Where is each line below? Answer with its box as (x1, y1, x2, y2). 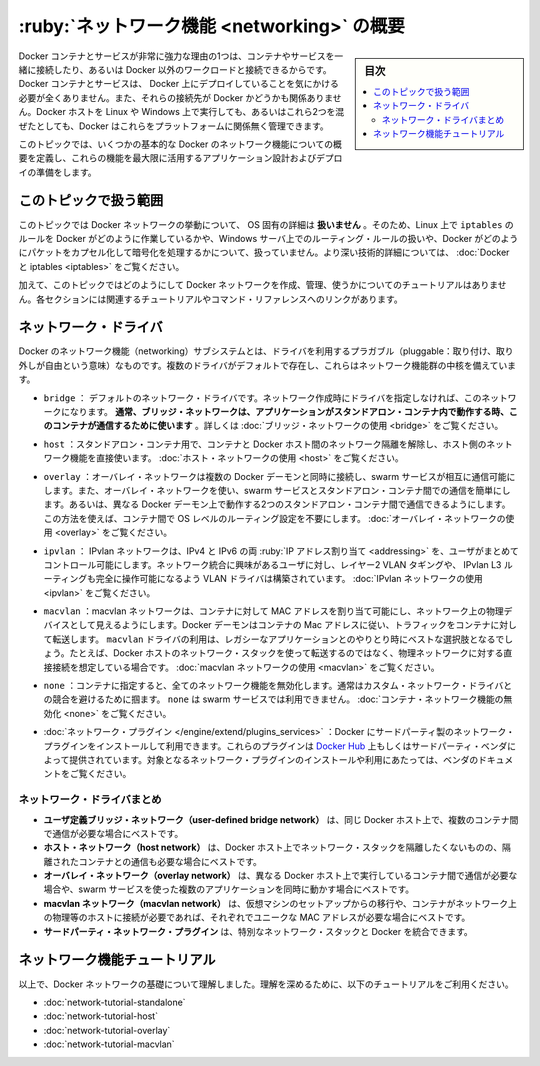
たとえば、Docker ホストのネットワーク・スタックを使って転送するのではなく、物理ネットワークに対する (69, 647, 504, 659)
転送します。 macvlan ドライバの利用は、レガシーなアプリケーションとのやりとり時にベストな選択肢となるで (51, 633, 505, 645)
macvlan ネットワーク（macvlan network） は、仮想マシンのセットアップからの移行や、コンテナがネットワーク (43, 897, 509, 909)
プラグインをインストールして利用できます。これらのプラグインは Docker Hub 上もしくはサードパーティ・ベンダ (43, 740, 508, 752)
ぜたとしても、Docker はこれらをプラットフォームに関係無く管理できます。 (18, 120, 329, 132)
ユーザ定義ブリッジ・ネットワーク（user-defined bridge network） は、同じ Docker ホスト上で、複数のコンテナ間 (43, 813, 519, 825)
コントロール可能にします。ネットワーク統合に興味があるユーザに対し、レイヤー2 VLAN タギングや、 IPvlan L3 (43, 558, 502, 570)
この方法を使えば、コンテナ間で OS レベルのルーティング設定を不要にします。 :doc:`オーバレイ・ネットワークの (43, 512, 506, 524)
